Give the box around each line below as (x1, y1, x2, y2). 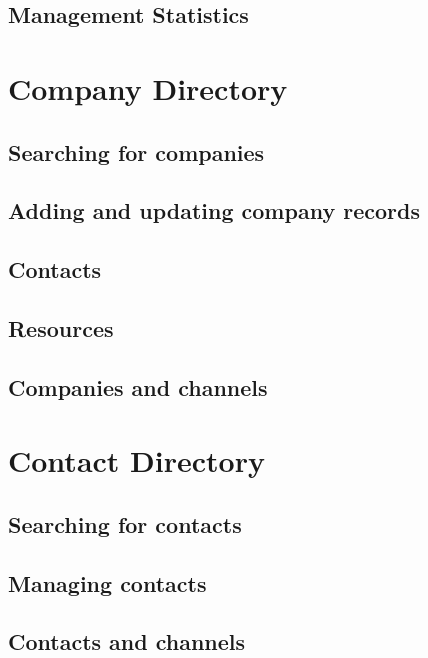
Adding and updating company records (8, 195, 420, 226)
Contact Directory (8, 440, 265, 481)
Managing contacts (8, 567, 207, 598)
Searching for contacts (8, 508, 242, 539)
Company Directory (8, 67, 288, 108)
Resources (8, 312, 114, 343)
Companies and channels (8, 371, 268, 402)
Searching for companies (8, 136, 265, 167)
